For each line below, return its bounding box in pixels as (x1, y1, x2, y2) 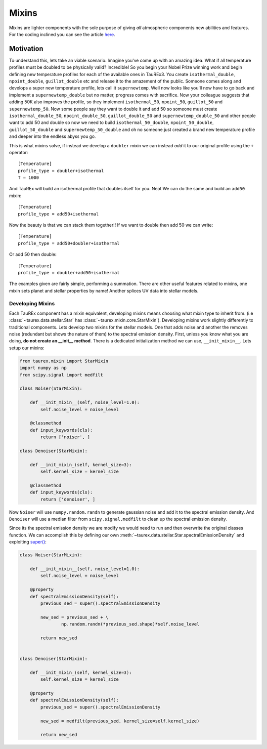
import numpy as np (19, 365, 67, 371)
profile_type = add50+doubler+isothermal (18, 240, 120, 246)
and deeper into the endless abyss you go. (9, 133, 96, 139)
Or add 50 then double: (9, 251, 57, 257)
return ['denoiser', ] (40, 497, 96, 502)
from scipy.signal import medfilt (19, 372, 103, 377)
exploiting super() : (9, 539, 46, 545)
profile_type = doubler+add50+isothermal (18, 270, 120, 275)
